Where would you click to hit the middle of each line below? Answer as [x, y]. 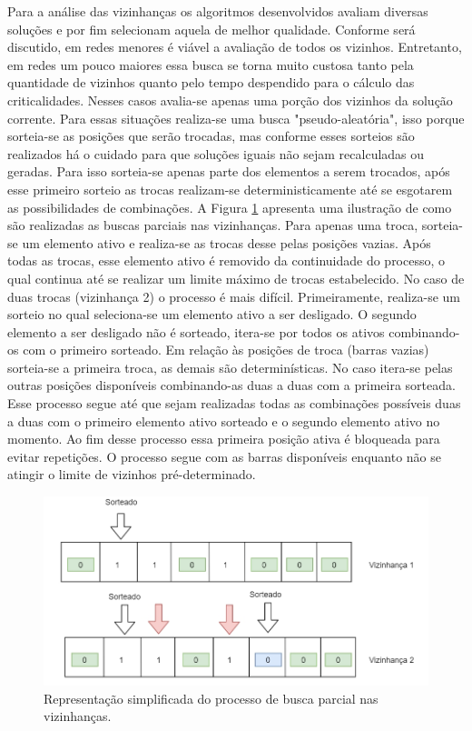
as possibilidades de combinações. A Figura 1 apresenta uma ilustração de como [230, 207]
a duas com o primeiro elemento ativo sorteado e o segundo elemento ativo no [224, 421]
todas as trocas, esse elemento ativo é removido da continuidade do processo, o [226, 260]
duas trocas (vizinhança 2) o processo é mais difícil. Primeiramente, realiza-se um [234, 296]
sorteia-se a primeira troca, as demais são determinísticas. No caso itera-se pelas [230, 367]
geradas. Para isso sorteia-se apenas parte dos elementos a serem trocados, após [229, 171]
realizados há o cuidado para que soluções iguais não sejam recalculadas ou [216, 153]
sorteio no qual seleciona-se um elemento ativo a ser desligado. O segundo [212, 314]
